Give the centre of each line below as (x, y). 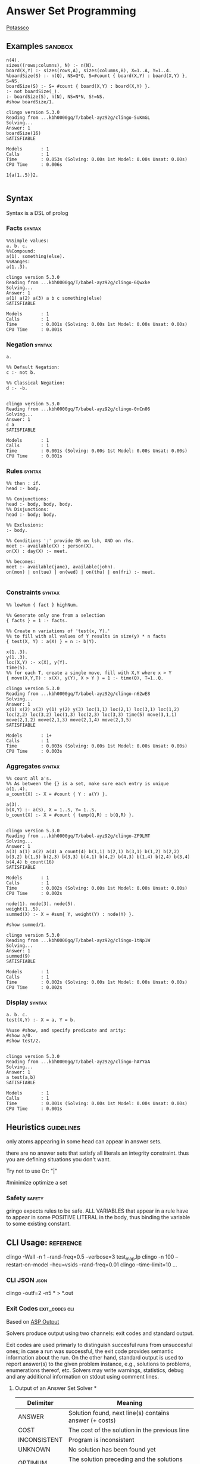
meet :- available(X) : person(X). (50, 546)
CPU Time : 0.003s (34, 751)
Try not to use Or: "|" (32, 1171)
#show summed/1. (26, 925)
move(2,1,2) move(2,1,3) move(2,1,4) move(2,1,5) (69, 720)
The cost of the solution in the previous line (129, 1430)
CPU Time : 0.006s (34, 164)
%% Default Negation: (33, 367)
